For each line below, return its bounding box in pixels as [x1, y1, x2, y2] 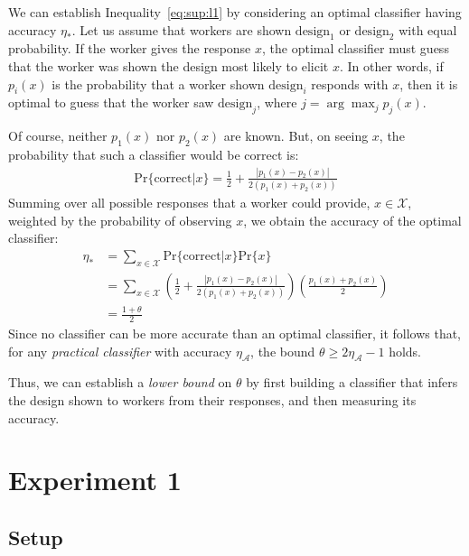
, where [257, 93, 297, 112]
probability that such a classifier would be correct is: [8, 144, 299, 163]
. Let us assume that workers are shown [71, 20, 292, 39]
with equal [399, 20, 457, 39]
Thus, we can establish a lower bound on [8, 373, 232, 392]
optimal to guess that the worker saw [8, 93, 214, 112]
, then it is [399, 74, 458, 93]
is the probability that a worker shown [52, 74, 265, 93]
